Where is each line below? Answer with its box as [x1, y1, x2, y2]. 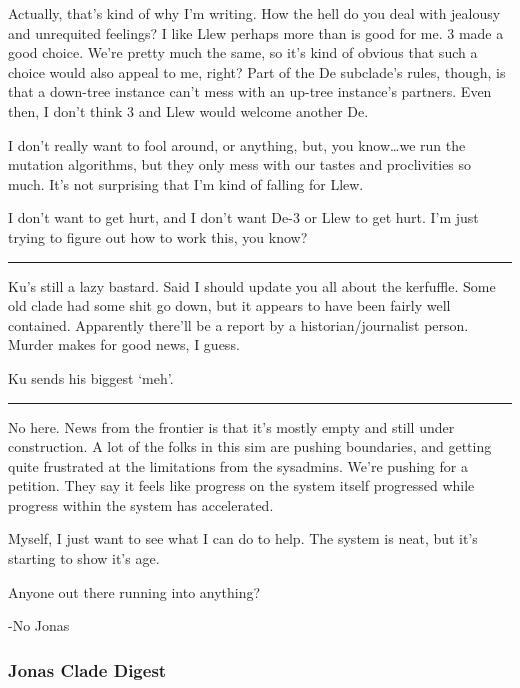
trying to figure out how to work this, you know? [8, 226, 308, 247]
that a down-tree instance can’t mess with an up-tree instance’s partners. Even [8, 81, 492, 102]
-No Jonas [8, 615, 70, 636]
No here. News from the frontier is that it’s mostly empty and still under [8, 416, 455, 437]
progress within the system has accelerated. [8, 494, 274, 515]
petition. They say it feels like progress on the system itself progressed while [8, 475, 475, 496]
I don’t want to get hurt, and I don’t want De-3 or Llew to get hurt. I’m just [8, 207, 479, 228]
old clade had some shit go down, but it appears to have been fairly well [8, 295, 451, 316]
